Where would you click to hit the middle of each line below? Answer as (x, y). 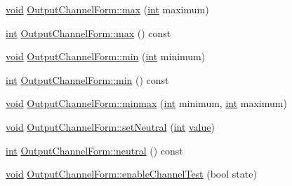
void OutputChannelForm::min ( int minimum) (106, 56)
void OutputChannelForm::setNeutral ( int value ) (110, 126)
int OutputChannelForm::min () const (87, 79)
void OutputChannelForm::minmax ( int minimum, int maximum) (146, 103)
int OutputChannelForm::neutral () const (94, 150)
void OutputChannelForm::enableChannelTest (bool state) (131, 174)
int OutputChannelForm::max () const (88, 33)
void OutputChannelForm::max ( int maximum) (107, 9)
